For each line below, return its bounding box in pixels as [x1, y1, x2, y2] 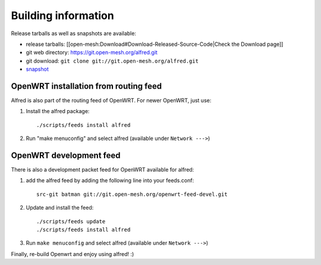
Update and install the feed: [26, 204, 94, 211]
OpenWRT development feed [11, 151, 121, 160]
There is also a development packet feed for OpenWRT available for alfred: [11, 166, 194, 173]
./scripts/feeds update [36, 218, 106, 225]
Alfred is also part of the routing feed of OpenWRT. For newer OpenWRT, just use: [11, 97, 212, 104]
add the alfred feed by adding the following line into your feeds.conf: [26, 177, 194, 184]
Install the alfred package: [26, 108, 90, 115]
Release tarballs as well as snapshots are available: [11, 30, 137, 37]
